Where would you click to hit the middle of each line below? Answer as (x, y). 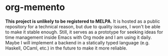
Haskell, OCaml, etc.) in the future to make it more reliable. (66, 48)
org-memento (35, 7)
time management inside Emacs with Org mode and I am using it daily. (79, 37)
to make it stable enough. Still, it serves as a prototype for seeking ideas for (84, 32)
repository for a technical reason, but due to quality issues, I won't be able (83, 26)
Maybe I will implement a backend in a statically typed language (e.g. (77, 42)
